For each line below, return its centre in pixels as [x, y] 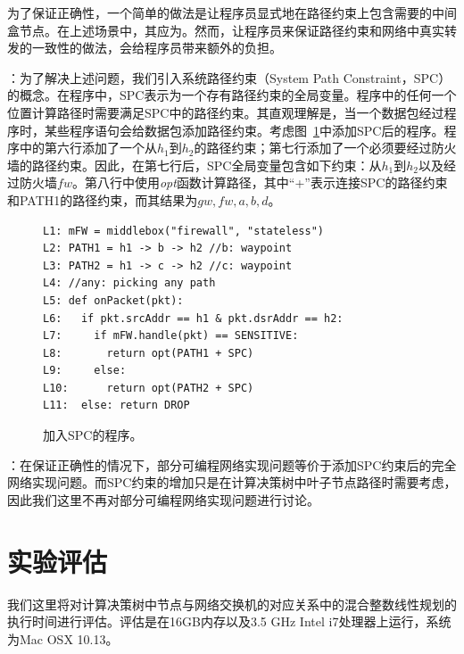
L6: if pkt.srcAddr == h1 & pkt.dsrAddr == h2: [193, 318]
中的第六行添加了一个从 [88, 148]
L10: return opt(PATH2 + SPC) [149, 388]
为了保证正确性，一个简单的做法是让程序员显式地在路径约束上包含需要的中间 [232, 12]
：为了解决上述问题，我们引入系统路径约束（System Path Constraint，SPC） [229, 77]
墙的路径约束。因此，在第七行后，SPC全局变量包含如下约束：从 [195, 165]
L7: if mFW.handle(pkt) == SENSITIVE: [171, 336]
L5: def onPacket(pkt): [113, 300]
